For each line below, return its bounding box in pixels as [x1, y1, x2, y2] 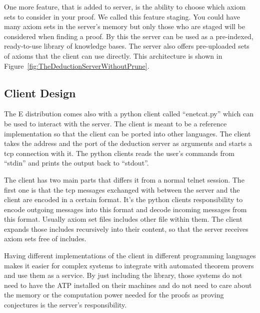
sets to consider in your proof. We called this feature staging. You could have [4, 11, 240, 22]
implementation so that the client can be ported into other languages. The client [4, 128, 251, 138]
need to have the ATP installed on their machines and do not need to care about [4, 279, 252, 290]
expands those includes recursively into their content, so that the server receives [4, 223, 248, 234]
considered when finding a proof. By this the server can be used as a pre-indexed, [4, 31, 253, 41]
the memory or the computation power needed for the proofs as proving [4, 289, 224, 300]
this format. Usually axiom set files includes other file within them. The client [4, 214, 242, 224]
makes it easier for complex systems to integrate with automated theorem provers [4, 260, 254, 270]
